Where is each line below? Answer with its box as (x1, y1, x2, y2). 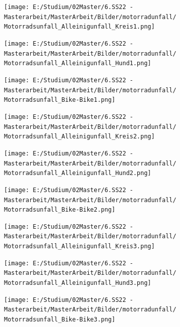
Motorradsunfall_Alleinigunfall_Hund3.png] (4, 279, 151, 287)
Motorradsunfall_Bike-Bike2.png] (4, 206, 115, 214)
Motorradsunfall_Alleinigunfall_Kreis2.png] (4, 133, 155, 140)
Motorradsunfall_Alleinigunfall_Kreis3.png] (4, 243, 155, 250)
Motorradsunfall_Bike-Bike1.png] (4, 96, 115, 104)
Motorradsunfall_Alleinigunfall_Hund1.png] (4, 60, 151, 67)
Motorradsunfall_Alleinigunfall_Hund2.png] (4, 170, 151, 177)
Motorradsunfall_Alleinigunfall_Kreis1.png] (4, 23, 155, 31)
